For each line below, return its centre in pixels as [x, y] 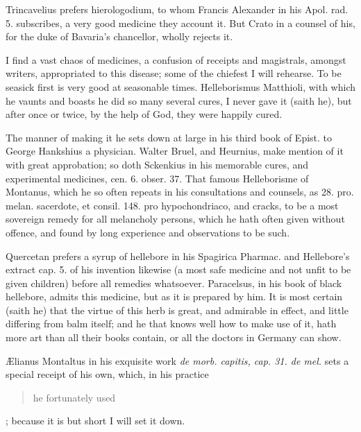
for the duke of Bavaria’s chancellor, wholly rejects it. [119, 36]
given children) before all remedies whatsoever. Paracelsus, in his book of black [174, 283]
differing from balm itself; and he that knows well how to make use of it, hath [171, 323]
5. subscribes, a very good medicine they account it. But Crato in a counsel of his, [180, 23]
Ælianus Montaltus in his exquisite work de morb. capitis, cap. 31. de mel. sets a [177, 360]
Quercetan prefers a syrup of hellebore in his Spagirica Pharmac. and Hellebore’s [178, 256]
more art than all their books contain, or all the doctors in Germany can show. [174, 337]
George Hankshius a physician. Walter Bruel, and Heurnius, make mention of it [175, 151]
